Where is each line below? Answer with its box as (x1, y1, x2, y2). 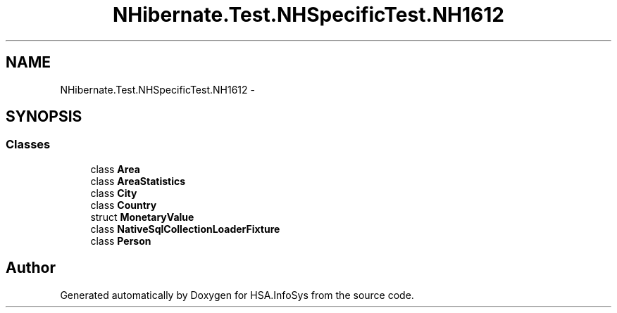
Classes (6, 137, 51, 152)
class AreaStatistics (90, 174, 186, 187)
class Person (90, 234, 151, 247)
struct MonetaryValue (90, 210, 194, 223)
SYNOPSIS (6, 108, 82, 126)
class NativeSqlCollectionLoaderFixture (90, 222, 280, 235)
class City (90, 186, 137, 199)
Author (6, 259, 56, 277)
